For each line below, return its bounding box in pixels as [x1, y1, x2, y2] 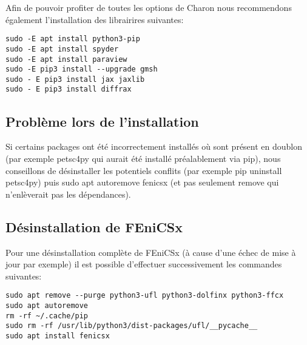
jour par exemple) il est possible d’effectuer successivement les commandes [5, 258, 282, 270]
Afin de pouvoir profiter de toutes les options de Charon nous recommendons [5, 1, 292, 13]
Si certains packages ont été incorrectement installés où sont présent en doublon [5, 140, 303, 153]
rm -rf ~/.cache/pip [5, 311, 89, 320]
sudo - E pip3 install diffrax [5, 85, 132, 94]
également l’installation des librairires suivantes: [5, 13, 184, 25]
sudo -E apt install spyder [5, 44, 119, 53]
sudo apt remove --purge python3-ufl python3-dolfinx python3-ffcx [5, 291, 284, 300]
